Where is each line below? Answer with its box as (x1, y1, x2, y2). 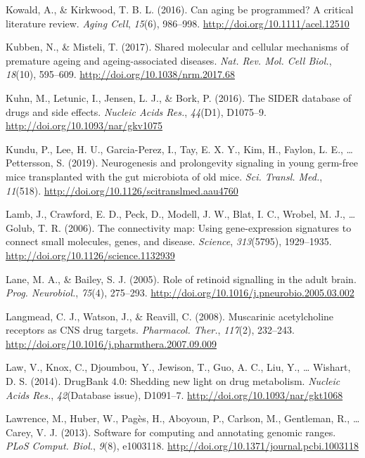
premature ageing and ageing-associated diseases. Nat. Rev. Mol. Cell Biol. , (6, 53, 332, 67)
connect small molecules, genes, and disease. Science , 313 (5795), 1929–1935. (6, 234, 332, 249)
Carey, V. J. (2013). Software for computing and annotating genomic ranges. (6, 424, 336, 439)
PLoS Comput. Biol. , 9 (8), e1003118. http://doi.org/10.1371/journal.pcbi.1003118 (6, 438, 359, 453)
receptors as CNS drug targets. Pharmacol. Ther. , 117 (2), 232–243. (6, 322, 295, 337)
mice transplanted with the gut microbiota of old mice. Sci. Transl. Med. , (6, 169, 323, 183)
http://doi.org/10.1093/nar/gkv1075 (6, 118, 162, 133)
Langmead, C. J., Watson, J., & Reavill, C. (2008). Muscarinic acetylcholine (6, 308, 334, 323)
